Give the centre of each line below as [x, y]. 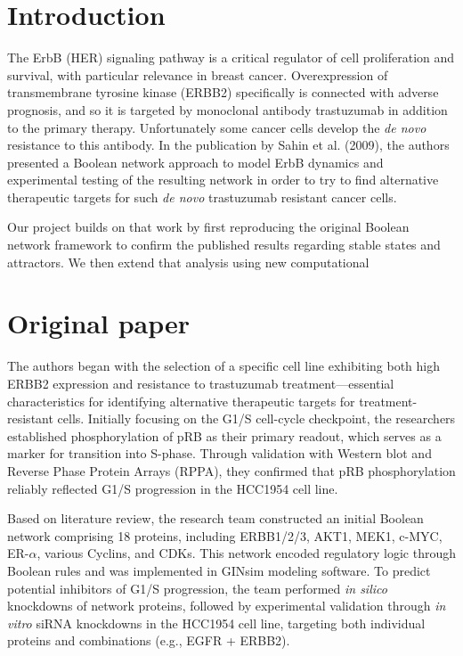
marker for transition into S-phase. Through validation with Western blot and [219, 453]
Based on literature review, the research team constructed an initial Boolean [215, 518]
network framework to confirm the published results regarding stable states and [224, 245]
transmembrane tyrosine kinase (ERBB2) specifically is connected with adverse [223, 92]
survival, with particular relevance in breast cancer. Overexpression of [198, 74]
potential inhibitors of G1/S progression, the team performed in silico [197, 588]
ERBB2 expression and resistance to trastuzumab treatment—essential [201, 383]
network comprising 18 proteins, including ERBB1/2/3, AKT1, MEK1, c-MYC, [225, 535]
